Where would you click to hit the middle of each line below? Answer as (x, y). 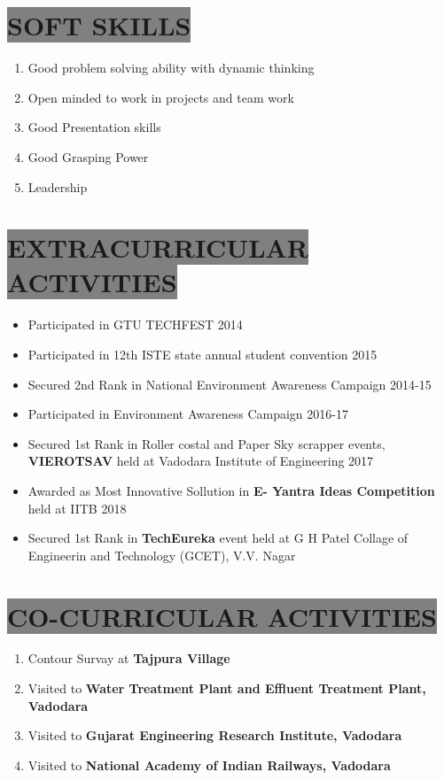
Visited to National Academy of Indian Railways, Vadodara (209, 765)
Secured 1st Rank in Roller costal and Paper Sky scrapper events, (206, 443)
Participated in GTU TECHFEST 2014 (135, 324)
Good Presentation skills (94, 127)
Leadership (58, 186)
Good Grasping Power (88, 156)
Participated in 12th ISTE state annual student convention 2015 (203, 354)
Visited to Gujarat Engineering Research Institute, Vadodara (215, 735)
